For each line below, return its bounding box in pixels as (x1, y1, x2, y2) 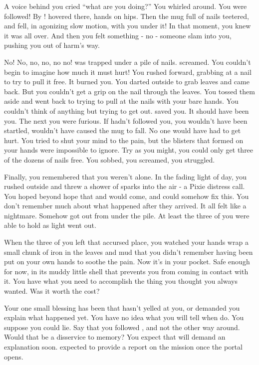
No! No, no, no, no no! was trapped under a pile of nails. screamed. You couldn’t (4, 56, 251, 67)
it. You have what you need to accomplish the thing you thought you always (4, 276, 238, 286)
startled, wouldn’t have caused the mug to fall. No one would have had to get (4, 125, 241, 136)
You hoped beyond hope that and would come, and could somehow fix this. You (4, 190, 249, 201)
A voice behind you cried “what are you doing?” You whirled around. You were (4, 1, 247, 11)
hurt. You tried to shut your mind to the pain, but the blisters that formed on (4, 135, 244, 145)
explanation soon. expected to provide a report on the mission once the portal (4, 342, 243, 352)
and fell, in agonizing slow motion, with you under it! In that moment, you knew (4, 20, 251, 31)
